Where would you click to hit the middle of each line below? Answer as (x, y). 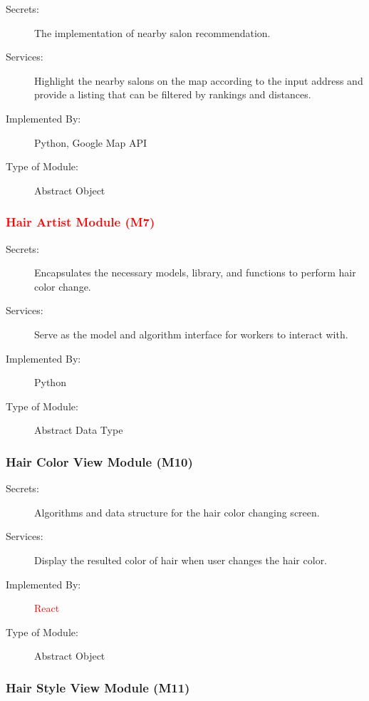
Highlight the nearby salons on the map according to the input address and (199, 80)
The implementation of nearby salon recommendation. (152, 32)
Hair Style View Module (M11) (98, 687)
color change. (63, 286)
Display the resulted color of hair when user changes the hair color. (181, 560)
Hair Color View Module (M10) (99, 461)
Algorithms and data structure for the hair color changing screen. (177, 512)
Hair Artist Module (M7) (80, 222)
